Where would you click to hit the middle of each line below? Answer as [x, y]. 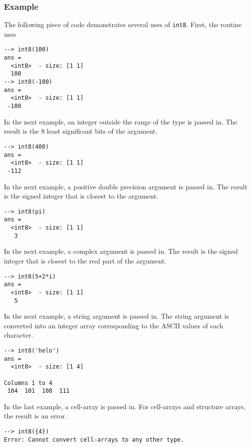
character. [19, 335]
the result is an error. [36, 416]
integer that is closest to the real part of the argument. [85, 260]
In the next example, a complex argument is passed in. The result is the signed [121, 251]
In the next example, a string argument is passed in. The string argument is [117, 316]
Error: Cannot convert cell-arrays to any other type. [94, 439]
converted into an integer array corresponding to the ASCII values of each [114, 325]
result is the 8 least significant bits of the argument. [81, 131]
